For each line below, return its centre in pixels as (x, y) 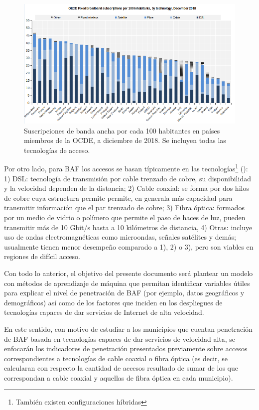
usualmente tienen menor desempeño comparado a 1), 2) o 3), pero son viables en (129, 246)
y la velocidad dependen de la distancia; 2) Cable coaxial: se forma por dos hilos (127, 188)
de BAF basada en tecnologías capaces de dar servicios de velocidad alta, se (120, 339)
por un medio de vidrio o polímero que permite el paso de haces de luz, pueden (125, 217)
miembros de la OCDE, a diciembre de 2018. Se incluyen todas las (125, 140)
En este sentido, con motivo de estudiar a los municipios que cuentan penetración (128, 329)
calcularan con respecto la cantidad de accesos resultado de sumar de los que (121, 368)
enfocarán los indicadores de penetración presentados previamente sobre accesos (126, 348)
